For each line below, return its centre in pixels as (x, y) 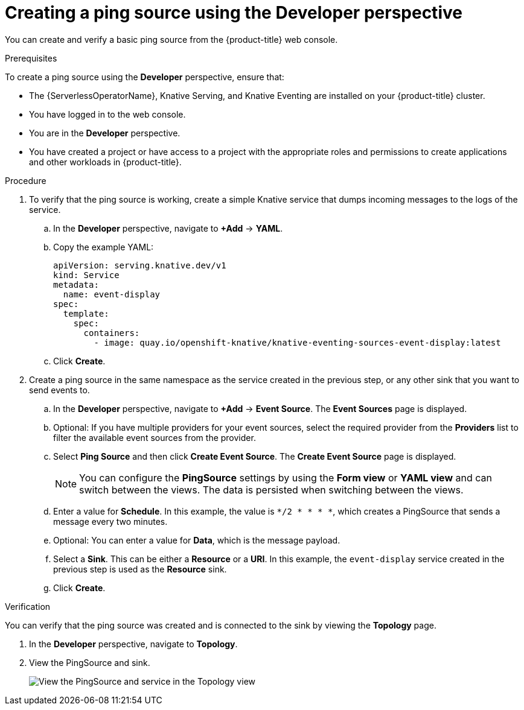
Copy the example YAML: (104, 247)
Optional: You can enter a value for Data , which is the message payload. (197, 540)
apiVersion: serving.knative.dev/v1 (140, 265)
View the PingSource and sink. (90, 662)
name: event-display (112, 294)
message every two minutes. (110, 521)
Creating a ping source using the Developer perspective (234, 13)
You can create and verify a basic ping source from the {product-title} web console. (171, 39)
